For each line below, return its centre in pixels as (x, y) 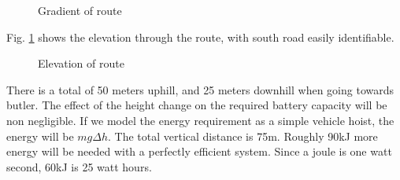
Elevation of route (81, 63)
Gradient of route (80, 10)
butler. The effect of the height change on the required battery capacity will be (197, 105)
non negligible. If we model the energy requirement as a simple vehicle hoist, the (200, 120)
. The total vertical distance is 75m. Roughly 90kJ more (243, 136)
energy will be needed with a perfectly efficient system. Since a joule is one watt (199, 151)
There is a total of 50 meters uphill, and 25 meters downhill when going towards (200, 89)
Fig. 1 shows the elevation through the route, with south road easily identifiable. (200, 37)
